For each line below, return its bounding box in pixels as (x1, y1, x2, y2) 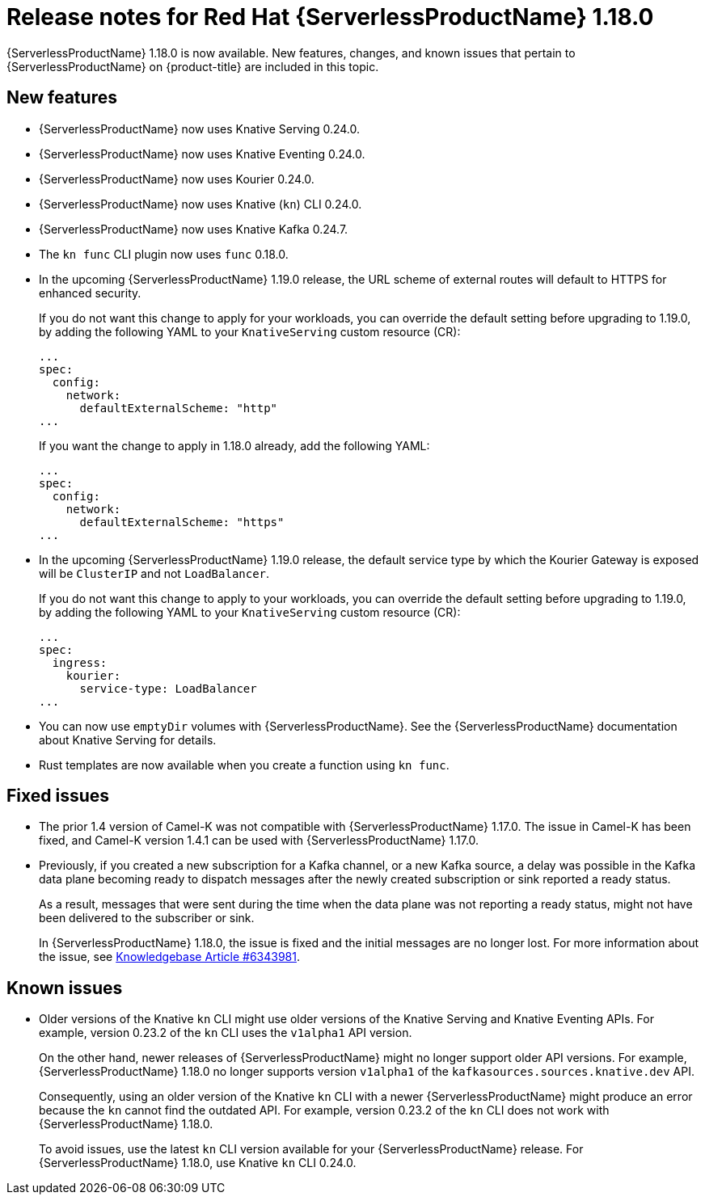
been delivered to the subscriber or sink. (39, 911, 255, 925)
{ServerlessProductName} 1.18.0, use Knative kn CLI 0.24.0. (39, 1156, 357, 1170)
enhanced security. (39, 285, 141, 300)
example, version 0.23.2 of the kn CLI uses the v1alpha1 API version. (39, 1026, 412, 1040)
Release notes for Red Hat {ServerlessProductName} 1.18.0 (6, 3, 654, 31)
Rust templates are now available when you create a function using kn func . (39, 757, 450, 772)
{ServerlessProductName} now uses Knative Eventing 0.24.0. (39, 146, 365, 161)
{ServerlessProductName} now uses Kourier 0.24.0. (39, 171, 315, 186)
